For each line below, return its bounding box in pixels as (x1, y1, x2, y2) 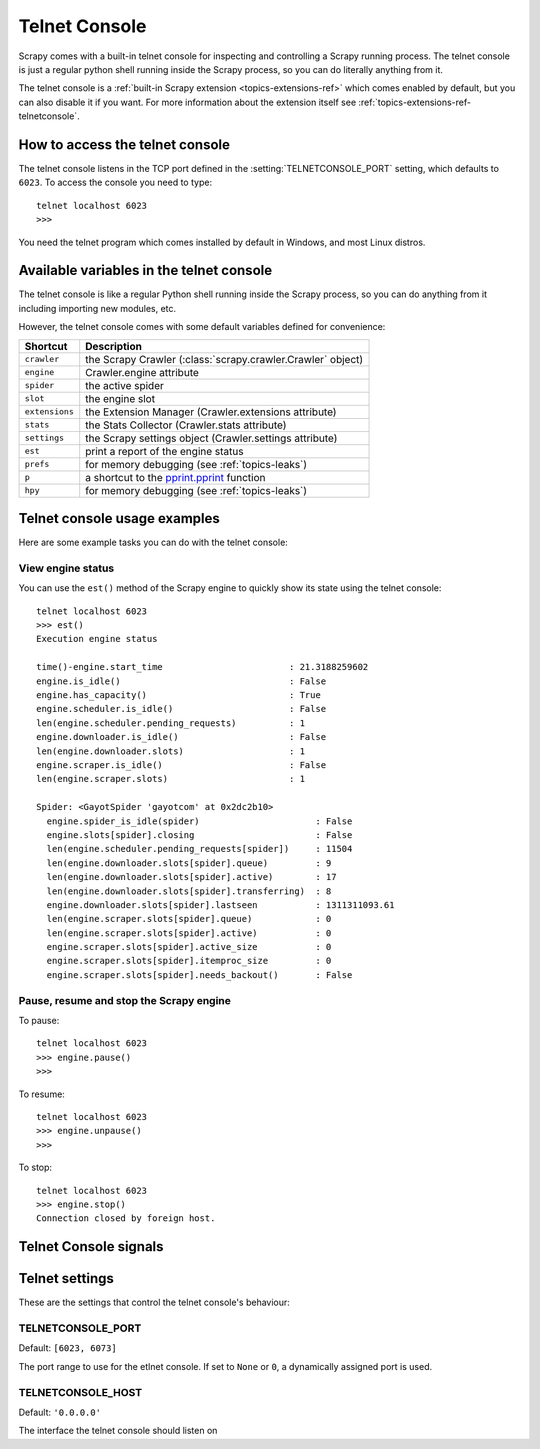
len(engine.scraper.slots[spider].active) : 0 (46, 927, 332, 939)
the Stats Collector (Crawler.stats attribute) (85, 418, 287, 432)
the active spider (85, 378, 165, 392)
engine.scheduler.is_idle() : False (36, 703, 327, 715)
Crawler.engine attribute (85, 365, 200, 379)
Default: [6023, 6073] (18, 1342, 117, 1354)
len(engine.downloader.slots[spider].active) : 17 (46, 871, 337, 883)
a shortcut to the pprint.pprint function (85, 470, 266, 484)
